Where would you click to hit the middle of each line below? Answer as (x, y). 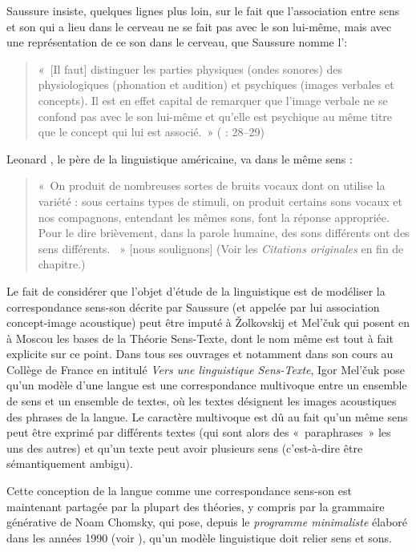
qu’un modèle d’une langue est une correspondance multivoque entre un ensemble (207, 385)
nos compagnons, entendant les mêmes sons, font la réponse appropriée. (214, 217)
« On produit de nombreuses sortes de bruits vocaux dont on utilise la (212, 185)
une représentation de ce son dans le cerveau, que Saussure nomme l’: (177, 42)
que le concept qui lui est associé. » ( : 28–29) (151, 132)
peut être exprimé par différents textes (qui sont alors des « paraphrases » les (199, 432)
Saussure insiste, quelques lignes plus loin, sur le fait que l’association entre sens (203, 10)
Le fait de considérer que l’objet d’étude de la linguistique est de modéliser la (196, 290)
